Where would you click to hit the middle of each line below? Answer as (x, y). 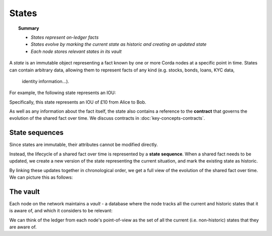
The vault (24, 191)
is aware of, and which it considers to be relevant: (61, 211)
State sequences (37, 133)
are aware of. (23, 227)
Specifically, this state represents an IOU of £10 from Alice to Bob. (78, 102)
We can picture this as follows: (41, 177)
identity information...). (46, 81)
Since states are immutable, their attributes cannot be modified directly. (84, 145)
